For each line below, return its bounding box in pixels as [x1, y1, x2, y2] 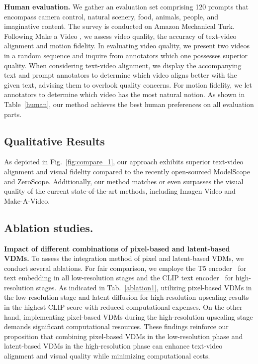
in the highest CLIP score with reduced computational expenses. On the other [4, 302, 243, 312]
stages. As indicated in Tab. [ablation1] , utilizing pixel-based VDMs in [36, 282, 252, 292]
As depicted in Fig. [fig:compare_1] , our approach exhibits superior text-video [4, 156, 244, 167]
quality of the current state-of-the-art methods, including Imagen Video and [4, 186, 236, 196]
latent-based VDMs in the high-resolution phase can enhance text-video [4, 341, 223, 351]
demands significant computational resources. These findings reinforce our [4, 321, 229, 332]
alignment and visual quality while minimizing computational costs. [4, 351, 210, 361]
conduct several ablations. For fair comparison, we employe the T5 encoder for [4, 262, 247, 273]
